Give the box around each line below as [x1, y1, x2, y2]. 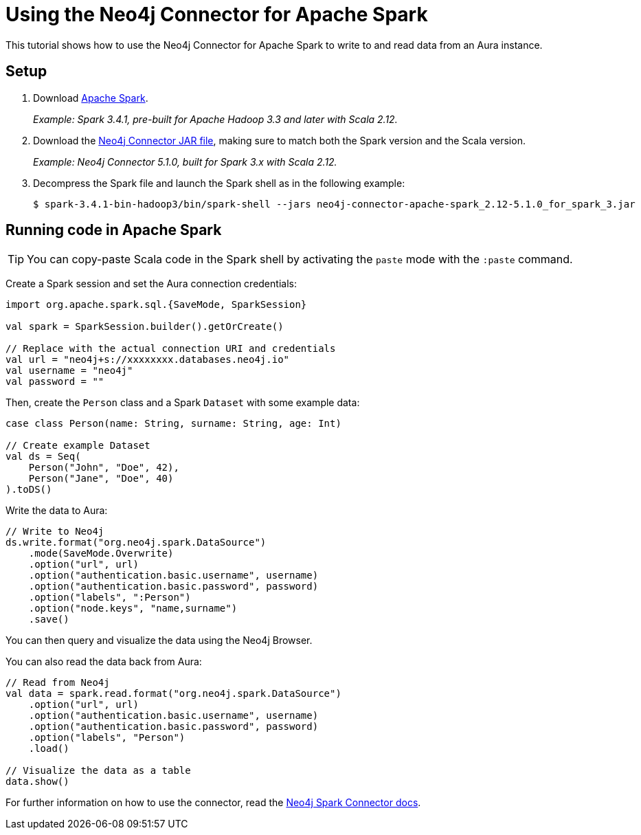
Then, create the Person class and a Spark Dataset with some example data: [5, 397, 360, 409]
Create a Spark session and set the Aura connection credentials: [5, 278, 297, 290]
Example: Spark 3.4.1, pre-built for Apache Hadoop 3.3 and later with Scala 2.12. [33, 113, 398, 125]
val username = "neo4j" [5, 365, 133, 377]
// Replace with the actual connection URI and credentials [5, 343, 336, 355]
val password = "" [5, 376, 104, 388]
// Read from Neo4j [5, 677, 110, 689]
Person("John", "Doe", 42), [28, 462, 179, 474]
